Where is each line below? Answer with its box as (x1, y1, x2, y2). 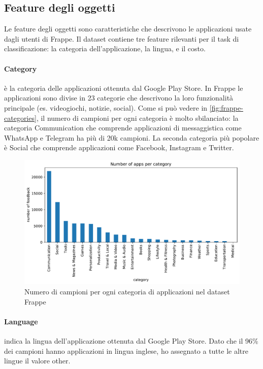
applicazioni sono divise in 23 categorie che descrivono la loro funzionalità (4, 92, 234, 103)
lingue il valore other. (4, 355, 71, 366)
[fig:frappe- (209, 102, 243, 113)
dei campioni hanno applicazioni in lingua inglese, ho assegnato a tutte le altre (4, 345, 248, 356)
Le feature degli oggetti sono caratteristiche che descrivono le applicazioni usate (4, 23, 252, 34)
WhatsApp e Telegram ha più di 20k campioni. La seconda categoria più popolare (4, 132, 259, 143)
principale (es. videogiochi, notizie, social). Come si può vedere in (4, 102, 208, 113)
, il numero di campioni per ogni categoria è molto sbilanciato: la (36, 112, 239, 123)
